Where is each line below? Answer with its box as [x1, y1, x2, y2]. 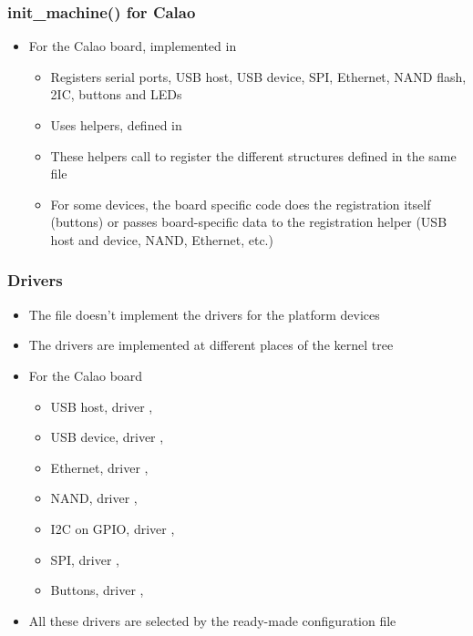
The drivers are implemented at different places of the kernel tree [28, 335, 394, 354]
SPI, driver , [50, 549, 119, 569]
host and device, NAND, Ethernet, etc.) [50, 230, 273, 249]
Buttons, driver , [50, 580, 144, 600]
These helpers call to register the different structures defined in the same [50, 146, 457, 165]
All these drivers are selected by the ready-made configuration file [28, 610, 396, 630]
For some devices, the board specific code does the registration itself [50, 194, 431, 213]
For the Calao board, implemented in [28, 36, 237, 56]
